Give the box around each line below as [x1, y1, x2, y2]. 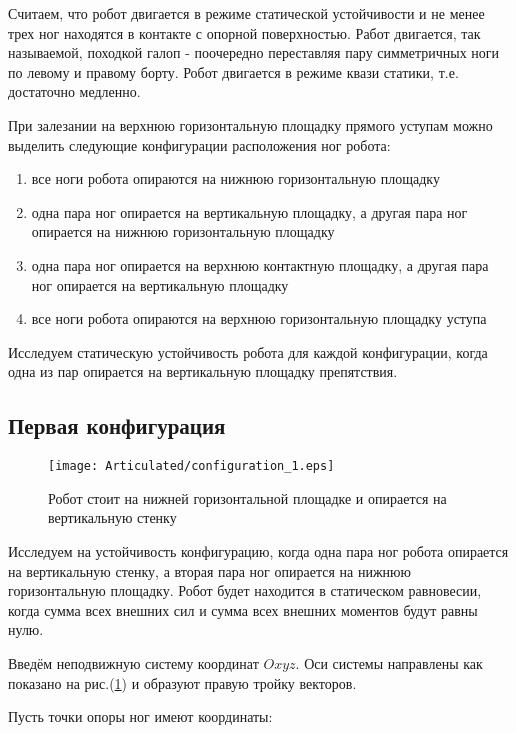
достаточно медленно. [8, 81, 141, 102]
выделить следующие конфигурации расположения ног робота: [8, 134, 391, 155]
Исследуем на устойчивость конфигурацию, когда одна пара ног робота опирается [8, 540, 509, 561]
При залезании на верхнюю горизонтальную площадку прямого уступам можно [8, 114, 493, 135]
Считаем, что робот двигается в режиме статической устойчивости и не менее [8, 3, 485, 23]
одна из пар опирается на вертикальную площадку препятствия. [8, 361, 398, 382]
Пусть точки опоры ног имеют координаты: [8, 706, 273, 727]
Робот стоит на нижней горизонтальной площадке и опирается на [48, 487, 447, 508]
